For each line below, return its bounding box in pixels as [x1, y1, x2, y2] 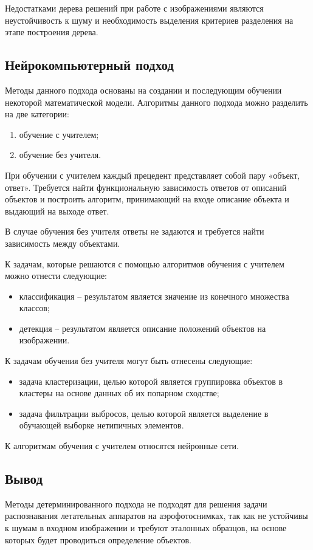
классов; [19, 301, 50, 314]
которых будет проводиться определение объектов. [5, 533, 191, 546]
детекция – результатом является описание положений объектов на [19, 321, 266, 334]
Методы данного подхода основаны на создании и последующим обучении [5, 83, 282, 96]
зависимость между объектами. [5, 236, 120, 249]
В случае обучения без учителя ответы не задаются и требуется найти [5, 225, 264, 238]
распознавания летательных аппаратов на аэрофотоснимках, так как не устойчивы [5, 509, 308, 522]
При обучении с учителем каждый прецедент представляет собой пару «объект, [5, 168, 300, 181]
